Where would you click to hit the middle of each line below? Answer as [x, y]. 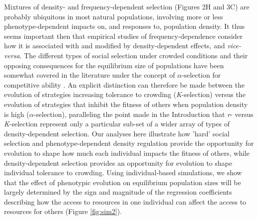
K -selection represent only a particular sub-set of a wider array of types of [117, 124]
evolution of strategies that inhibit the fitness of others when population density [126, 104]
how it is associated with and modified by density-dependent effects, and [115, 46]
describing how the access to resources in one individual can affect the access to [125, 201]
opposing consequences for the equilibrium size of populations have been [114, 65]
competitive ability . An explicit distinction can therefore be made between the [124, 84]
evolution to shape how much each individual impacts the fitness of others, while [127, 153]
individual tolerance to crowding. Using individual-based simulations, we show [123, 172]
